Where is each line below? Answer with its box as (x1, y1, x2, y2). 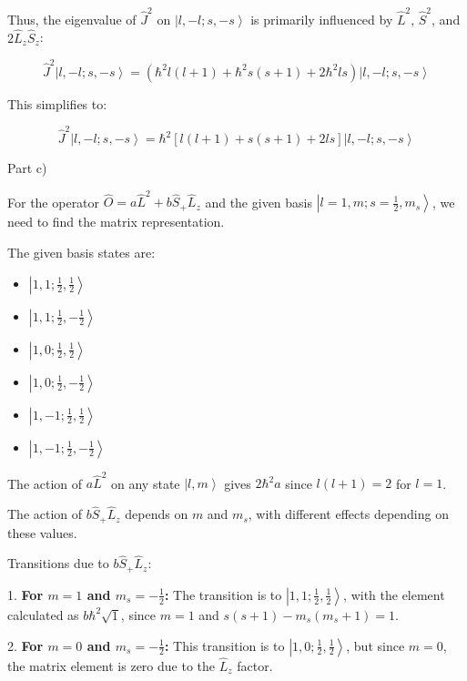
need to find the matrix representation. (7, 212, 225, 231)
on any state (111, 473, 180, 493)
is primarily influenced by (250, 9, 393, 28)
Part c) (7, 158, 47, 178)
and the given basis (205, 192, 312, 211)
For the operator (7, 192, 100, 211)
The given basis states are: (7, 243, 156, 262)
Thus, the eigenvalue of (7, 9, 137, 28)
